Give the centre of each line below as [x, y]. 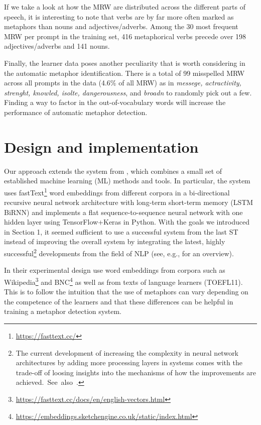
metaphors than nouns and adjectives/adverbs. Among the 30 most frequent [121, 26]
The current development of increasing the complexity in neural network [127, 352]
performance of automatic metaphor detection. [76, 112]
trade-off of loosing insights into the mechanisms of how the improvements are [136, 372]
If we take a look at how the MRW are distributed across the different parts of [125, 7]
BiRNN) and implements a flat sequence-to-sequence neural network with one [123, 212]
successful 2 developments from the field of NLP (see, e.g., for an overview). [119, 252]
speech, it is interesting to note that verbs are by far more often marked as [119, 16]
